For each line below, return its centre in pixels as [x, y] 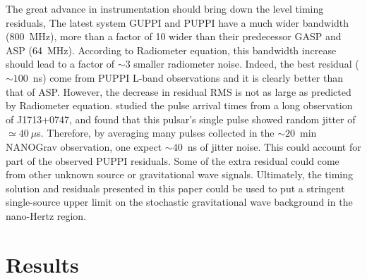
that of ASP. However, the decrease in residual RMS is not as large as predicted [179, 91]
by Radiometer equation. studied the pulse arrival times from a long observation [179, 105]
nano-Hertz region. [46, 215]
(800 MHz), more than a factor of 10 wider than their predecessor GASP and [174, 36]
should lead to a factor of [60, 64]
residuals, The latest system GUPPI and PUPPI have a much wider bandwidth [178, 22]
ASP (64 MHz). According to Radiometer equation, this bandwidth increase [171, 50]
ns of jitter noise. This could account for [274, 146]
